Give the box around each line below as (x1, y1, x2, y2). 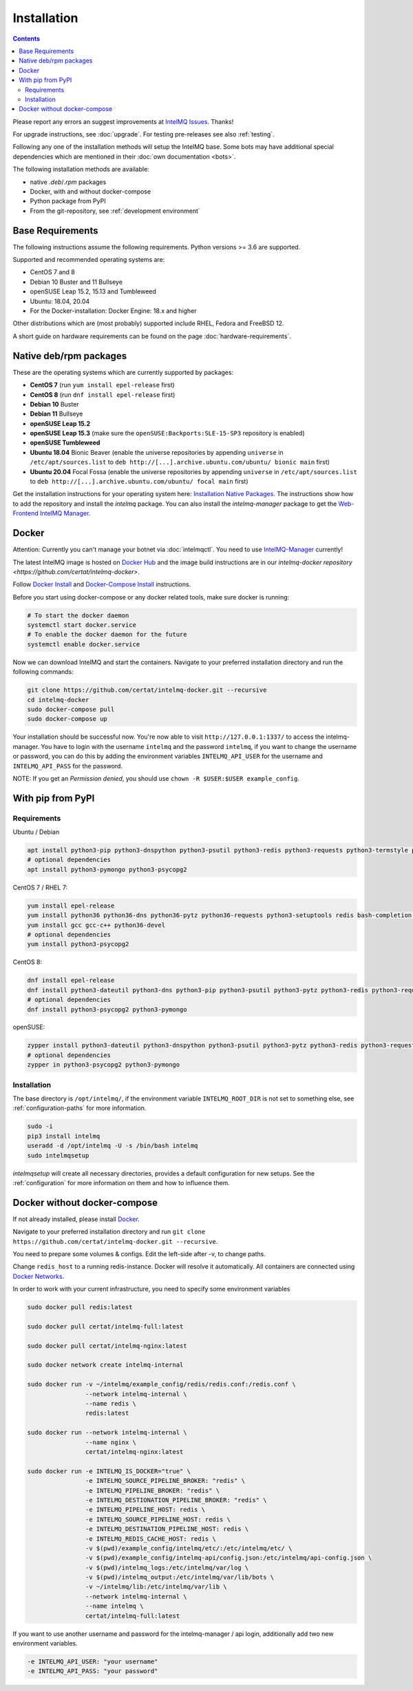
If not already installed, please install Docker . (12, 1215, 140, 1223)
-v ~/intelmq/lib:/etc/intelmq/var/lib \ (85, 1583, 227, 1591)
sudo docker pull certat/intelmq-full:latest (27, 1322, 184, 1330)
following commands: (12, 668, 74, 676)
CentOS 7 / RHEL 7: (12, 883, 68, 892)
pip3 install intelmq (27, 1132, 100, 1140)
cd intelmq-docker (27, 696, 89, 704)
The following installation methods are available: (12, 165, 149, 174)
